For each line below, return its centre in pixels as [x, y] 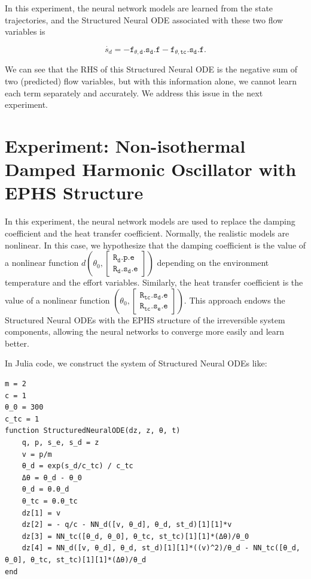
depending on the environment [213, 263]
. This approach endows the [234, 300]
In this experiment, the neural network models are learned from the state [139, 8]
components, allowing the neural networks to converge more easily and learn [145, 331]
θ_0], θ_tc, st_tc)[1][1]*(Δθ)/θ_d [76, 560]
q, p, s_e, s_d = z [60, 443]
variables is [25, 31]
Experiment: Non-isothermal [125, 146]
